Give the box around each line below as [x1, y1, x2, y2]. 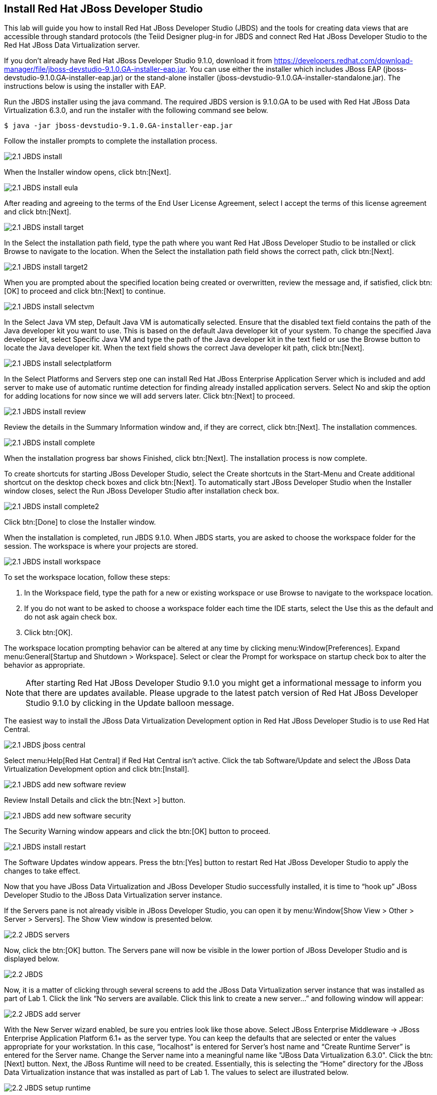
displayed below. [4, 954, 59, 963]
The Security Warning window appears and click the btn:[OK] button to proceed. [4, 827, 271, 836]
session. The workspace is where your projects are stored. [4, 542, 198, 551]
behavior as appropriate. [4, 661, 85, 670]
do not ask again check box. [24, 613, 118, 622]
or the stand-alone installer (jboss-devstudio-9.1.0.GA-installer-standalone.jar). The [125, 73, 401, 82]
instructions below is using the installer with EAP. [4, 82, 166, 91]
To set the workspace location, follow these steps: [4, 573, 170, 582]
